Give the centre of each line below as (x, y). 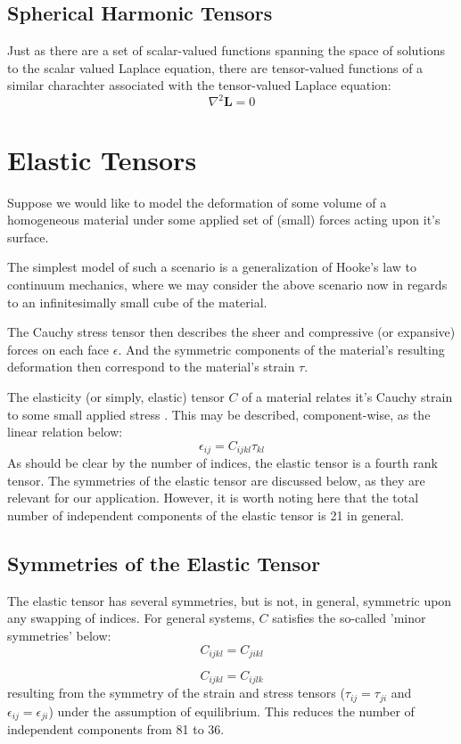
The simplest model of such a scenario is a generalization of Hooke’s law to (212, 267)
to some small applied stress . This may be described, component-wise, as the (219, 414)
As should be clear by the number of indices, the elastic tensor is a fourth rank (222, 463)
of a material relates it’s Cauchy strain (347, 396)
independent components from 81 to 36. (116, 729)
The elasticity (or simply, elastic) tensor (116, 396)
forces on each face (58, 349)
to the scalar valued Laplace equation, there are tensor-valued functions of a (215, 67)
